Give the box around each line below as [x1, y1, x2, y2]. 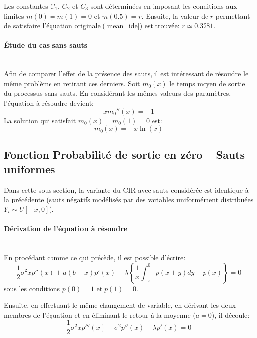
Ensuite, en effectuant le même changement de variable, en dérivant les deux [4, 300, 236, 310]
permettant [215, 10, 250, 21]
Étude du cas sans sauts [4, 40, 88, 50]
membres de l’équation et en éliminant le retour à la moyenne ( [4, 309, 196, 320]
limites [4, 10, 24, 21]
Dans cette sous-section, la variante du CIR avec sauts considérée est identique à [4, 184, 249, 195]
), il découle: [211, 309, 250, 320]
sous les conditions [4, 283, 60, 293]
